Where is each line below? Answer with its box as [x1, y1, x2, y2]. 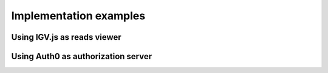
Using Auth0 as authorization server [11, 51, 152, 62]
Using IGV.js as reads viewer [11, 32, 121, 42]
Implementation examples [11, 9, 146, 22]
